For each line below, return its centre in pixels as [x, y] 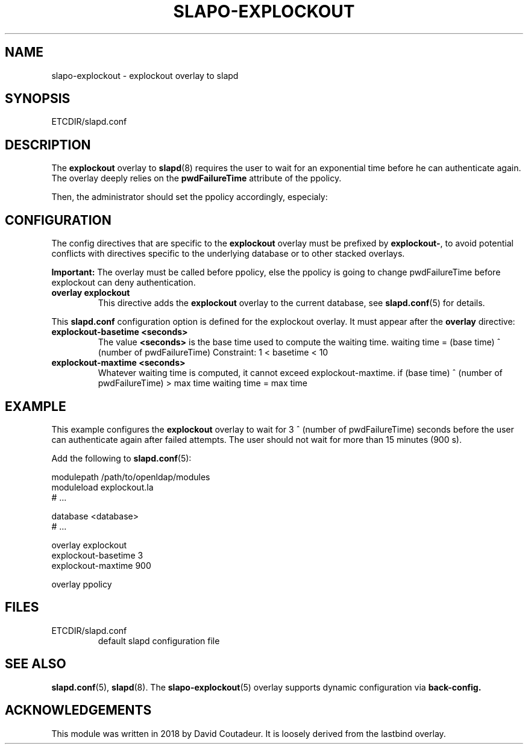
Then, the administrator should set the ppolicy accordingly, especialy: [190, 197]
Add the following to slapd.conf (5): [121, 458]
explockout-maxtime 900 [101, 565]
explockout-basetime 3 [97, 555]
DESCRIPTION [48, 145]
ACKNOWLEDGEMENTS [78, 710]
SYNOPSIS [38, 99]
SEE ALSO [36, 664]
